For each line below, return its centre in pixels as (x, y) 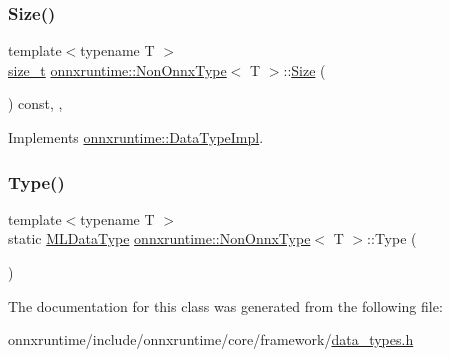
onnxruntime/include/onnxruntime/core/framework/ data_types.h (211, 339)
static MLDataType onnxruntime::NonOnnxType (159, 238)
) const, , (35, 103)
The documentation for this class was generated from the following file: (225, 305)
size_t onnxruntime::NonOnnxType (117, 69)
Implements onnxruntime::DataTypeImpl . (136, 137)
